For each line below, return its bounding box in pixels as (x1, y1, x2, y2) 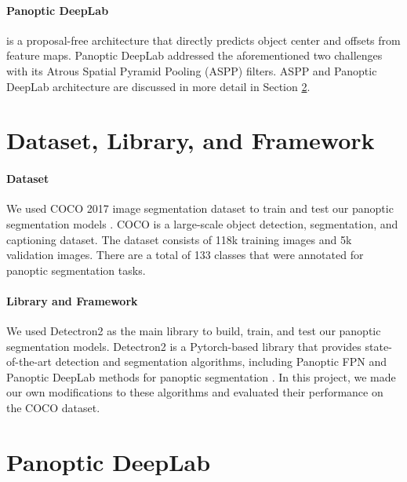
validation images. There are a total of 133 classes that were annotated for (6, 246, 364, 263)
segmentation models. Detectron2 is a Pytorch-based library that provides (6, 338, 362, 354)
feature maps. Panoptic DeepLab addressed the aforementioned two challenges (6, 47, 383, 64)
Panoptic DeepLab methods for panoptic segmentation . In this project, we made (6, 368, 396, 385)
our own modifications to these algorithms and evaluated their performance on (6, 384, 383, 400)
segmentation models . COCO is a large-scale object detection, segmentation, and (6, 215, 398, 232)
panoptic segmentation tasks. (6, 261, 146, 278)
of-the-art (6, 353, 52, 370)
